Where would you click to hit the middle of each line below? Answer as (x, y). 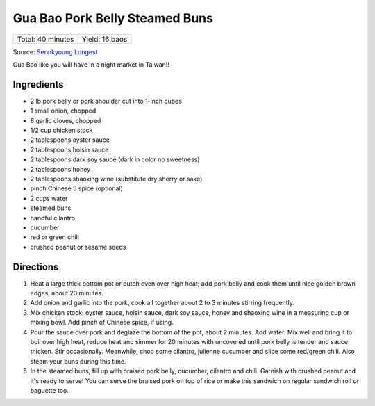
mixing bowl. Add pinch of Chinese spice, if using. (102, 323)
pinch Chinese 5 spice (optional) (76, 188)
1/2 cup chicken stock (61, 130)
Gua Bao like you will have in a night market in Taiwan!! (91, 64)
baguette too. (49, 390)
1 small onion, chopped (63, 111)
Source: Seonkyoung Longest (55, 51)
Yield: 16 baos (105, 39)
